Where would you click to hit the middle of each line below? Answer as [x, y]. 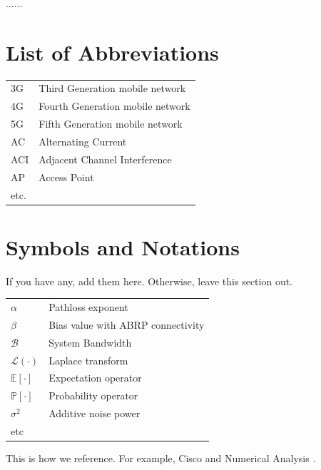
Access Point [66, 177]
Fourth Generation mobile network [114, 106]
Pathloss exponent [88, 307]
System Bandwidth [90, 342]
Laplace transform [88, 360]
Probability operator [93, 395]
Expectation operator [95, 378]
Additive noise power [95, 413]
